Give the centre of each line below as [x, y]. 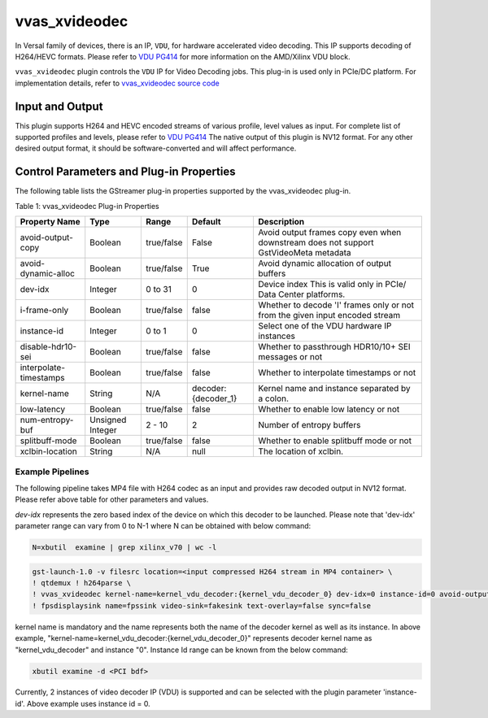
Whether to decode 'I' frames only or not [336, 305]
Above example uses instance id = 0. [88, 703]
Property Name [50, 222]
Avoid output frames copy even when [330, 233]
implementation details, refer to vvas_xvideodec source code [117, 83]
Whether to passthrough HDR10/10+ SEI [334, 347]
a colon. [273, 398]
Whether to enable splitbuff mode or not [335, 441]
